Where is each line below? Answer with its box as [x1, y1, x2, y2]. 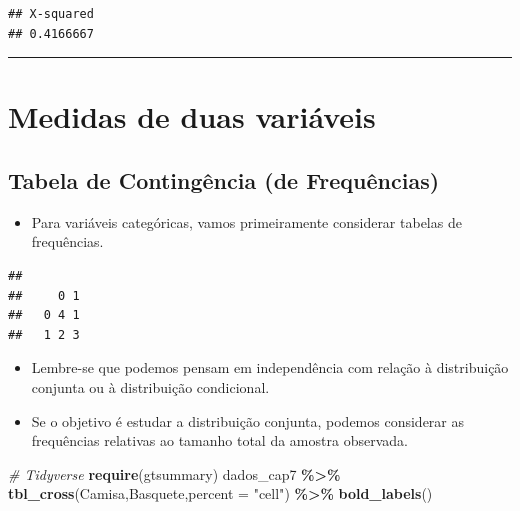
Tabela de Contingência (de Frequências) [8, 164, 440, 195]
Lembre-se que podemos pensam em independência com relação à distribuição [31, 357, 509, 378]
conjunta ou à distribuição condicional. [31, 376, 270, 397]
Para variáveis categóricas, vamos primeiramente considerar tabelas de [31, 211, 462, 232]
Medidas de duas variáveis [8, 96, 376, 137]
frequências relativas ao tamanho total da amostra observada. [31, 430, 408, 451]
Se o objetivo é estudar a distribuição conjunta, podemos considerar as [31, 410, 465, 431]
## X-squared [8, 7, 94, 21]
